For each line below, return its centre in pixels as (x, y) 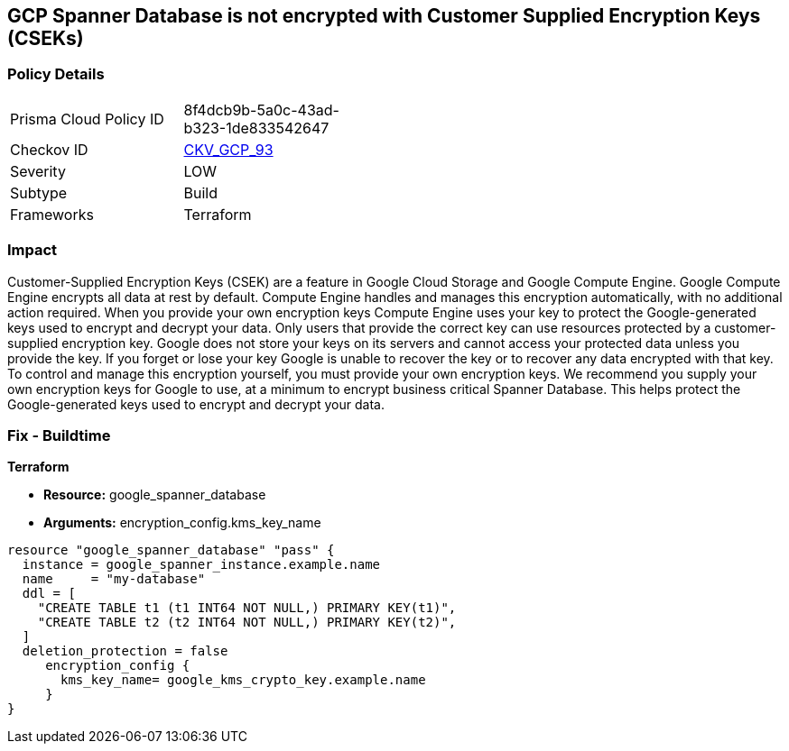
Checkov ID (49, 149)
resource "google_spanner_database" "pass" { (171, 550)
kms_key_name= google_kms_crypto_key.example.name (243, 680)
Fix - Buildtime (59, 435)
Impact (32, 250)
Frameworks (52, 214)
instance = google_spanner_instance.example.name (201, 565)
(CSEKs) (46, 38)
